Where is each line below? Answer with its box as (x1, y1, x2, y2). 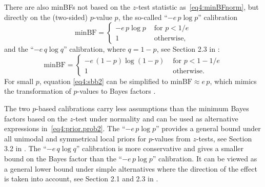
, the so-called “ (118, 11, 168, 22)
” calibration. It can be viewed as (152, 153, 257, 163)
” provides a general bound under (156, 123, 261, 134)
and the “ (4, 44, 34, 54)
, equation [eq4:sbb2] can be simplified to (39, 75, 168, 86)
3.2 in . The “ (4, 143, 47, 154)
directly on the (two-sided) (4, 11, 88, 22)
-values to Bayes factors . (77, 86, 156, 96)
